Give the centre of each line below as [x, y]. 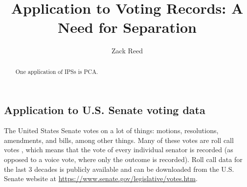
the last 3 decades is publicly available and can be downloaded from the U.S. [119, 169]
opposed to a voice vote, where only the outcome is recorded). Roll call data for [123, 159]
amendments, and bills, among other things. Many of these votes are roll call [119, 140]
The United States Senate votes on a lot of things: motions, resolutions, [111, 130]
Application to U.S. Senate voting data [105, 110]
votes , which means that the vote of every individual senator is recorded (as [119, 150]
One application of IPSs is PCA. [57, 71]
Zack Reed [127, 51]
